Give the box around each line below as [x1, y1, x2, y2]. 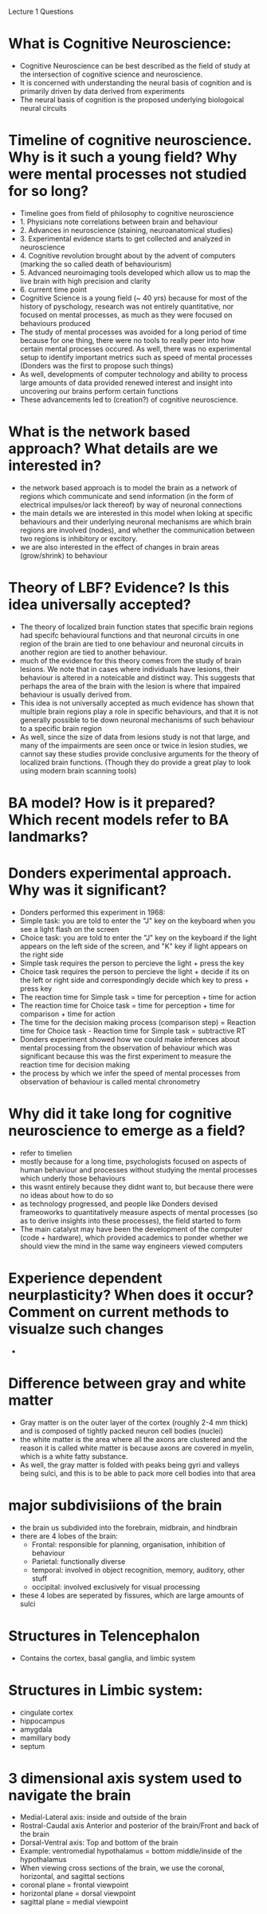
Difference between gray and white [8, 1374, 247, 1392]
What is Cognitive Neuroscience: [8, 35, 232, 53]
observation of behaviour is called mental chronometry [19, 1076, 201, 1087]
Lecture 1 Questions [8, 7, 74, 16]
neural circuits [19, 103, 67, 112]
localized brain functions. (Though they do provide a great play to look [19, 757, 251, 767]
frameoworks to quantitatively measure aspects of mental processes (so [19, 1207, 258, 1216]
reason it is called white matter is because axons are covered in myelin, [19, 1443, 254, 1452]
